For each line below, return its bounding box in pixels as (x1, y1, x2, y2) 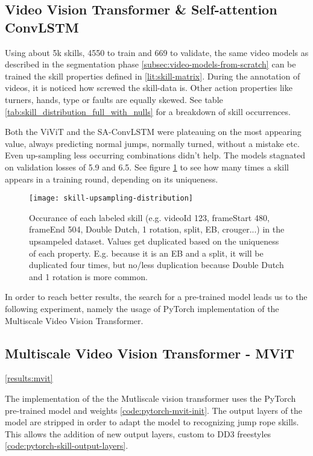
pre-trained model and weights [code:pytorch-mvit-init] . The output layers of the (5, 404, 303, 416)
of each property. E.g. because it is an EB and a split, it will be (29, 246, 264, 259)
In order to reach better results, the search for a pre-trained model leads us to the (5, 290, 308, 303)
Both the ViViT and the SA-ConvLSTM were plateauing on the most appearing (5, 125, 302, 138)
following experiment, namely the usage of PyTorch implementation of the (5, 302, 279, 314)
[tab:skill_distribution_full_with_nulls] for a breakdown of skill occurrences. (5, 105, 291, 117)
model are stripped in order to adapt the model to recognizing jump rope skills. (5, 416, 299, 428)
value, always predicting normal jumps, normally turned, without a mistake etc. (5, 137, 300, 149)
